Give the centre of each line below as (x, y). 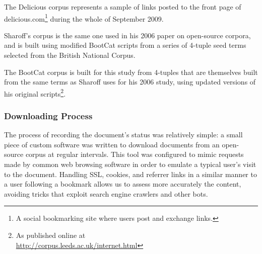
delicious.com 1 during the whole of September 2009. (84, 18)
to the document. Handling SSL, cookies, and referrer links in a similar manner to (130, 174)
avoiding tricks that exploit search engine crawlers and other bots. (106, 193)
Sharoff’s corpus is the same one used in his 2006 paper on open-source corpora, (127, 35)
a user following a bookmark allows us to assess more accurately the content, (123, 184)
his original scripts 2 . (35, 93)
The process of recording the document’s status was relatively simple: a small (123, 135)
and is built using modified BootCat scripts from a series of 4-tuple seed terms (125, 45)
